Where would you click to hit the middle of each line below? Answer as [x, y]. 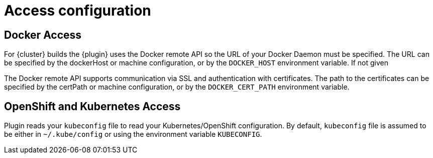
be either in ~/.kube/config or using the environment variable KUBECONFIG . [133, 134]
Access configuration [78, 11]
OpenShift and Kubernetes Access [92, 106]
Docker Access [43, 35]
